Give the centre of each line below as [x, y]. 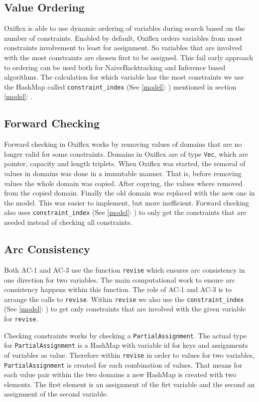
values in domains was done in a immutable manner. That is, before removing [123, 173]
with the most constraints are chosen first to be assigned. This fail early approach [129, 57]
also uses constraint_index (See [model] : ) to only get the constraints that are [125, 212]
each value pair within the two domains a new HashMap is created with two [120, 374]
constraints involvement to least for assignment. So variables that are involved [123, 48]
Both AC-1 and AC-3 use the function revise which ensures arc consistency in [125, 269]
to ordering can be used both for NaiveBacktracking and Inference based [115, 67]
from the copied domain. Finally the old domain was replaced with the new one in [129, 193]
